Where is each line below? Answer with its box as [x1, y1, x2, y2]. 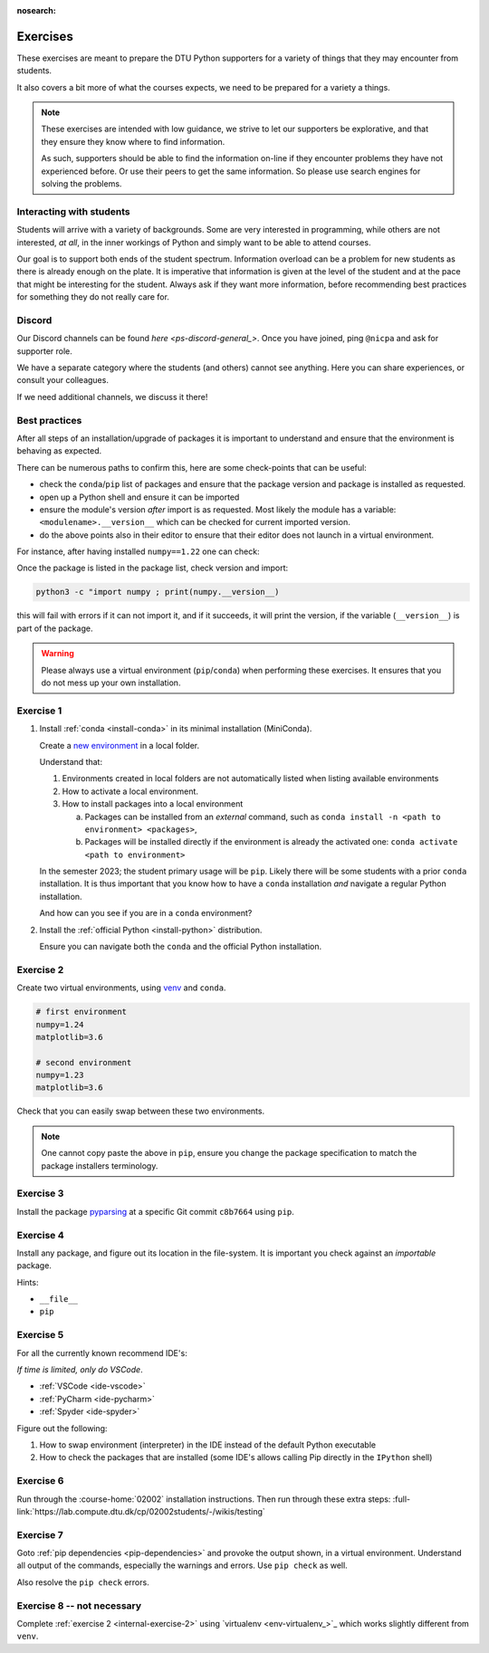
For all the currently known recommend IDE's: [16, 1347, 187, 1358]
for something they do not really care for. [16, 291, 169, 302]
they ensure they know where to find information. [41, 136, 225, 147]
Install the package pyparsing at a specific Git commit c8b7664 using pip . [16, 1206, 294, 1217]
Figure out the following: [16, 1422, 108, 1434]
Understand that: [39, 756, 103, 767]
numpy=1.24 [35, 1019, 84, 1029]
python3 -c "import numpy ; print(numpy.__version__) [35, 587, 280, 597]
